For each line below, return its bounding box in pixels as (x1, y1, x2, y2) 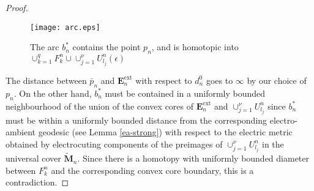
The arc (30, 40, 59, 53)
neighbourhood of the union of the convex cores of (6, 99, 194, 112)
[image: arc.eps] (30, 23, 100, 32)
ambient (6, 125, 36, 138)
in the (261, 137, 284, 150)
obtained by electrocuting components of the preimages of (6, 137, 223, 150)
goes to (206, 73, 233, 86)
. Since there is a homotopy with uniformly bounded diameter (77, 152, 310, 165)
